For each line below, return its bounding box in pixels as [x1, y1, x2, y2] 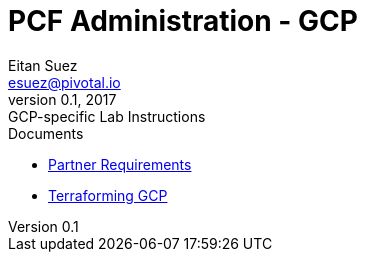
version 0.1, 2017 [8, 90, 117, 108]
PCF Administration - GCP [8, 4, 358, 38]
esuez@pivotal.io [8, 73, 121, 91]
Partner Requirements [48, 155, 192, 173]
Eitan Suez [8, 56, 78, 74]
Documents [8, 124, 84, 142]
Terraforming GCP [48, 186, 168, 204]
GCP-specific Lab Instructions [8, 107, 206, 125]
